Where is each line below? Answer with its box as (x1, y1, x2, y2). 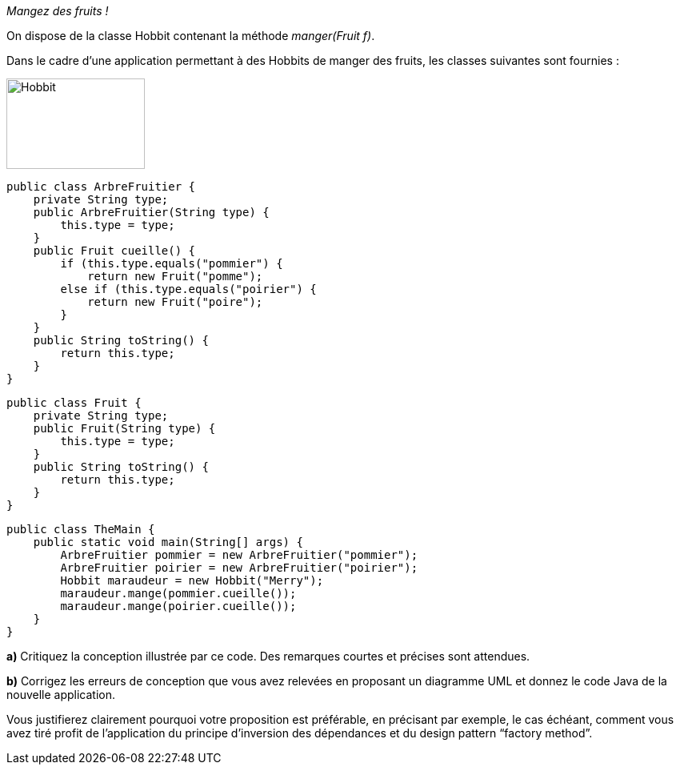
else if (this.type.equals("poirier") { (60, 283, 317, 295)
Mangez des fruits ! (6, 4, 109, 18)
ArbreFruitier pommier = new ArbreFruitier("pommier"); (60, 548, 418, 561)
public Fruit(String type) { (33, 422, 216, 435)
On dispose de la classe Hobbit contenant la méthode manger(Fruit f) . (6, 29, 375, 42)
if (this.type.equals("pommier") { (60, 257, 283, 270)
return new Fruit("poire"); (87, 295, 263, 308)
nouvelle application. (6, 688, 116, 701)
